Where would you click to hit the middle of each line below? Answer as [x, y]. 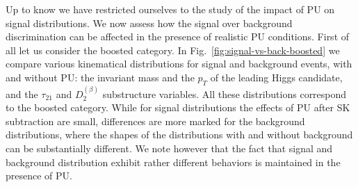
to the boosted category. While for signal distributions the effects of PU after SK [178, 107]
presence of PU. [39, 176]
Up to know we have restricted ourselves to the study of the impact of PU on [170, 9]
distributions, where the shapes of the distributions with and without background [179, 135]
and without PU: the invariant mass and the [100, 77]
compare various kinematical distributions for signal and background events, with [179, 64]
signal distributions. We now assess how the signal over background [149, 23]
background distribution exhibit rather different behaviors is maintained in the [173, 162]
